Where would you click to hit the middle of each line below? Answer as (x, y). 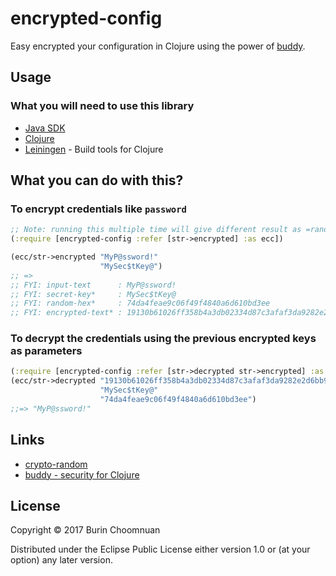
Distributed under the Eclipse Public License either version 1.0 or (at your (160, 549)
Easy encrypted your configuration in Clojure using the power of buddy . (158, 46)
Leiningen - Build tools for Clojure (94, 149)
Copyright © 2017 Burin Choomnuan (85, 530)
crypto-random (56, 464)
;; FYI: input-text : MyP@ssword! (93, 285)
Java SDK (45, 128)
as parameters (46, 351)
